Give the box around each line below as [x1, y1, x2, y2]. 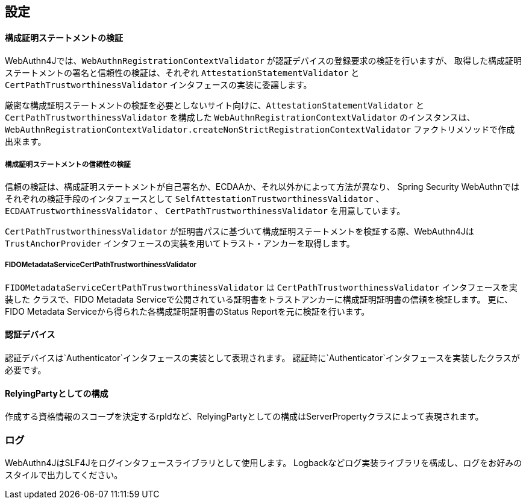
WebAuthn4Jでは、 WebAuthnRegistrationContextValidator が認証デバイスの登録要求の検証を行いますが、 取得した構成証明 [5, 55, 522, 66]
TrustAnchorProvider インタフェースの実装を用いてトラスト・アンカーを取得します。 [5, 238, 355, 248]
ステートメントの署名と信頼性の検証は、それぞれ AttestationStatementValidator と [5, 68, 360, 78]
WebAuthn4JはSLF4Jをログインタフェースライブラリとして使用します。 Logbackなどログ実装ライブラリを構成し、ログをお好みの [5, 457, 522, 468]
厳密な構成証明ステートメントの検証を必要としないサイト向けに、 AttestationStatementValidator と [5, 100, 424, 111]
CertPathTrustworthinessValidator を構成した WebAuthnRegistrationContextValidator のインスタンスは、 [5, 112, 475, 123]
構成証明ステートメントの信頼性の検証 [5, 160, 131, 169]
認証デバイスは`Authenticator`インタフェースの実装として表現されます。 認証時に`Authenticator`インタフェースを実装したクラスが [5, 353, 520, 363]
